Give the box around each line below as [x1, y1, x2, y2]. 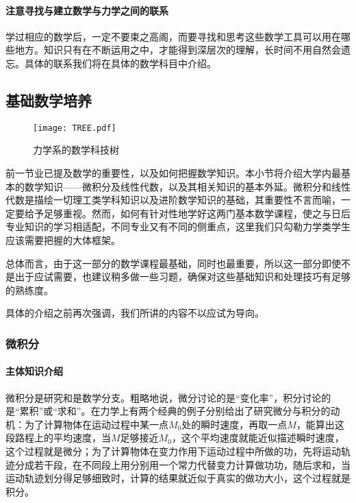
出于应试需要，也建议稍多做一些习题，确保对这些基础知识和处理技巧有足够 [14, 269, 351, 284]
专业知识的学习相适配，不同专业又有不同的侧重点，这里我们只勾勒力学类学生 [5, 219, 351, 234]
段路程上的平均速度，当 [5, 430, 111, 445]
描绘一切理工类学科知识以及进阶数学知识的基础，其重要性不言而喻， [34, 193, 341, 207]
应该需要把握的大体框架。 [5, 233, 120, 247]
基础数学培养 [5, 89, 92, 110]
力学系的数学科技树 [33, 143, 119, 157]
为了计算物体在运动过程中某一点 [24, 417, 168, 431]
